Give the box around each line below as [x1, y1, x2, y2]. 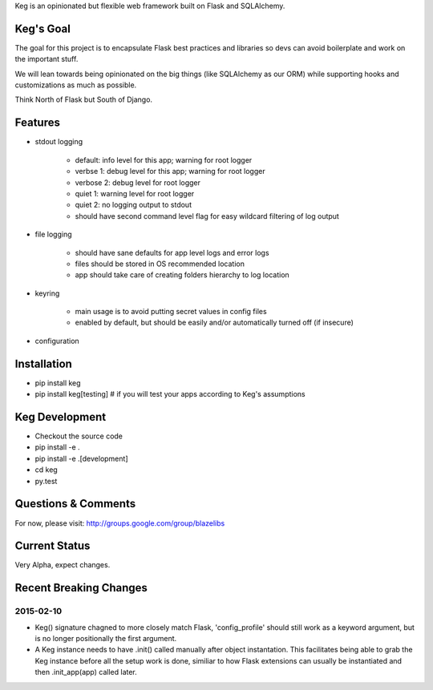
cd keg [34, 465, 58, 474]
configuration [34, 336, 79, 345]
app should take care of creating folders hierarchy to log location [75, 270, 290, 280]
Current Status [14, 539, 91, 553]
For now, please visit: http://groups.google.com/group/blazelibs [14, 518, 225, 528]
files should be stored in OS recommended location [75, 259, 245, 268]
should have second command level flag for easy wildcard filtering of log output [75, 211, 340, 220]
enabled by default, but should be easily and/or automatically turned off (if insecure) [75, 317, 354, 328]
